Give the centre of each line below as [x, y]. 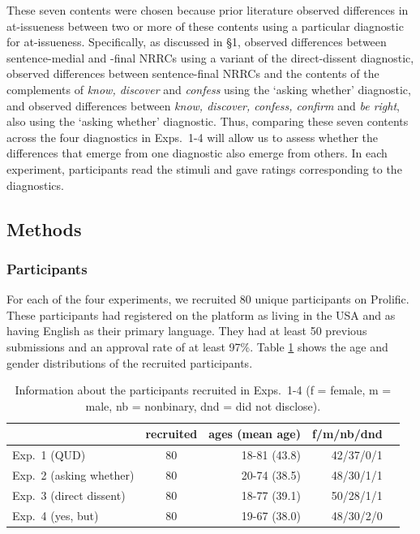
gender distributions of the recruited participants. [130, 362]
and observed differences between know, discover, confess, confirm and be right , [203, 105]
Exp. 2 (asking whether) [73, 474]
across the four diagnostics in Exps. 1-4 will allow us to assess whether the [192, 137]
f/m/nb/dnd [347, 434]
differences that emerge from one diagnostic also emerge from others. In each [197, 153]
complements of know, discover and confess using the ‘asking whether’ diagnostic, [209, 89]
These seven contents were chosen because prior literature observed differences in [208, 10]
